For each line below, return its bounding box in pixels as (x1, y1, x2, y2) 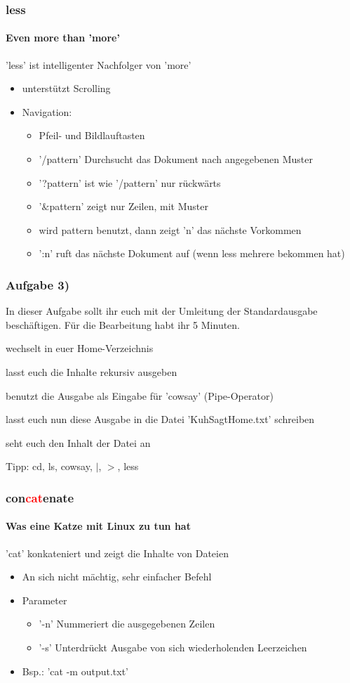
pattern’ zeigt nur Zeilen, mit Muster (49, 199, 208, 214)
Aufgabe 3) (6, 275, 70, 293)
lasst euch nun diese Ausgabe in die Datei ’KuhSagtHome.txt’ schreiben (6, 412, 315, 427)
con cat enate (6, 488, 74, 506)
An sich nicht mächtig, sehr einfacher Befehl (22, 569, 212, 584)
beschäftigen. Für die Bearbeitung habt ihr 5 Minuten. (6, 317, 241, 332)
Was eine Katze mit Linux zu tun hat (6, 519, 191, 533)
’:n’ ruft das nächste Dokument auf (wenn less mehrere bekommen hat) (39, 246, 345, 261)
